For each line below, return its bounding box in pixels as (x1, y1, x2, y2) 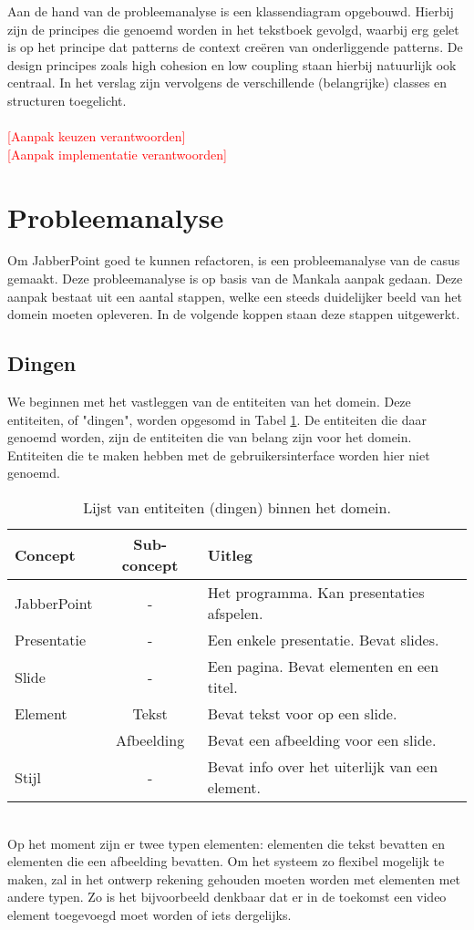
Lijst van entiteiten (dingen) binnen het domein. (83, 497, 391, 519)
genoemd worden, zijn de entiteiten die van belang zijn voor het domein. (7, 428, 412, 447)
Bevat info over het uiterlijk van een (207, 756, 438, 778)
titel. (207, 677, 238, 698)
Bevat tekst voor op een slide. (207, 703, 397, 725)
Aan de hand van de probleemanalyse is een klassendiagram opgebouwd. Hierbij (7, 2, 454, 20)
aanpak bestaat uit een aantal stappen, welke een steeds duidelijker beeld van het (7, 286, 462, 305)
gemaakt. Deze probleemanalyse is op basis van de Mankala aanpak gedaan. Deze (7, 269, 463, 288)
